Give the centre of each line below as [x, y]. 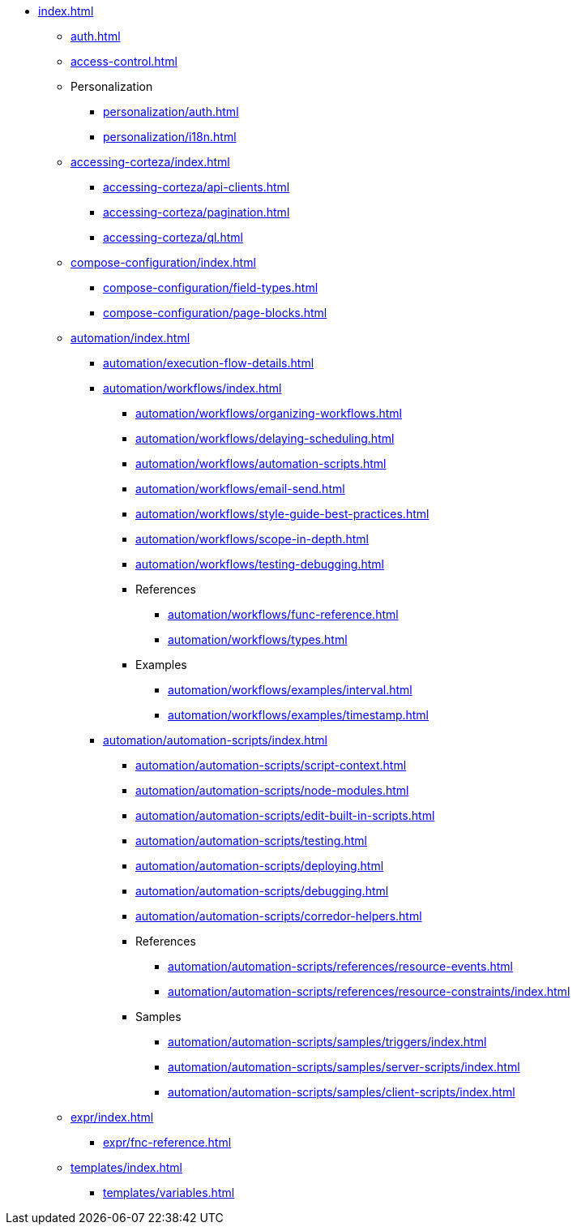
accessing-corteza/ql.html [173, 237]
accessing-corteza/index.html [150, 162]
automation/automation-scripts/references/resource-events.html [340, 966]
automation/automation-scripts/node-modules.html [272, 790]
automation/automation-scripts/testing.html [251, 841]
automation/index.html [130, 338]
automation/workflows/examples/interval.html [290, 690]
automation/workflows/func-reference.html [283, 614]
